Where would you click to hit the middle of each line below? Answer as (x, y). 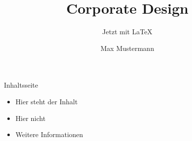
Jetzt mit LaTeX (127, 32)
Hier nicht (30, 118)
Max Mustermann (127, 48)
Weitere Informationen (49, 134)
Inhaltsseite (21, 85)
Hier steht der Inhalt (47, 101)
